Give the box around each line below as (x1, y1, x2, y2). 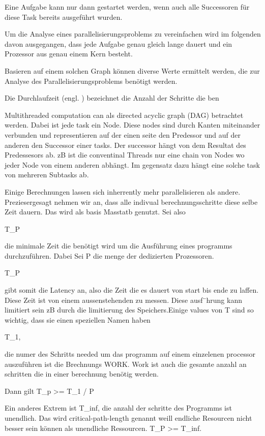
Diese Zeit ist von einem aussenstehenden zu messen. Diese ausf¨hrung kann (5, 294, 242, 305)
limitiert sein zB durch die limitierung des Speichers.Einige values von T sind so (5, 304, 254, 315)
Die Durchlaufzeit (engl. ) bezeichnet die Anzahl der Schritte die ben (5, 92, 219, 103)
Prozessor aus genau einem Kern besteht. (5, 48, 133, 59)
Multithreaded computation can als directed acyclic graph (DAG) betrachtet (5, 109, 244, 120)
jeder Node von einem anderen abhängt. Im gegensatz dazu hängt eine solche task (5, 159, 260, 170)
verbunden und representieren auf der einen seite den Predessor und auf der (5, 129, 241, 140)
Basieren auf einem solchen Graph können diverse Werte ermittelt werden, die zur (5, 65, 260, 76)
